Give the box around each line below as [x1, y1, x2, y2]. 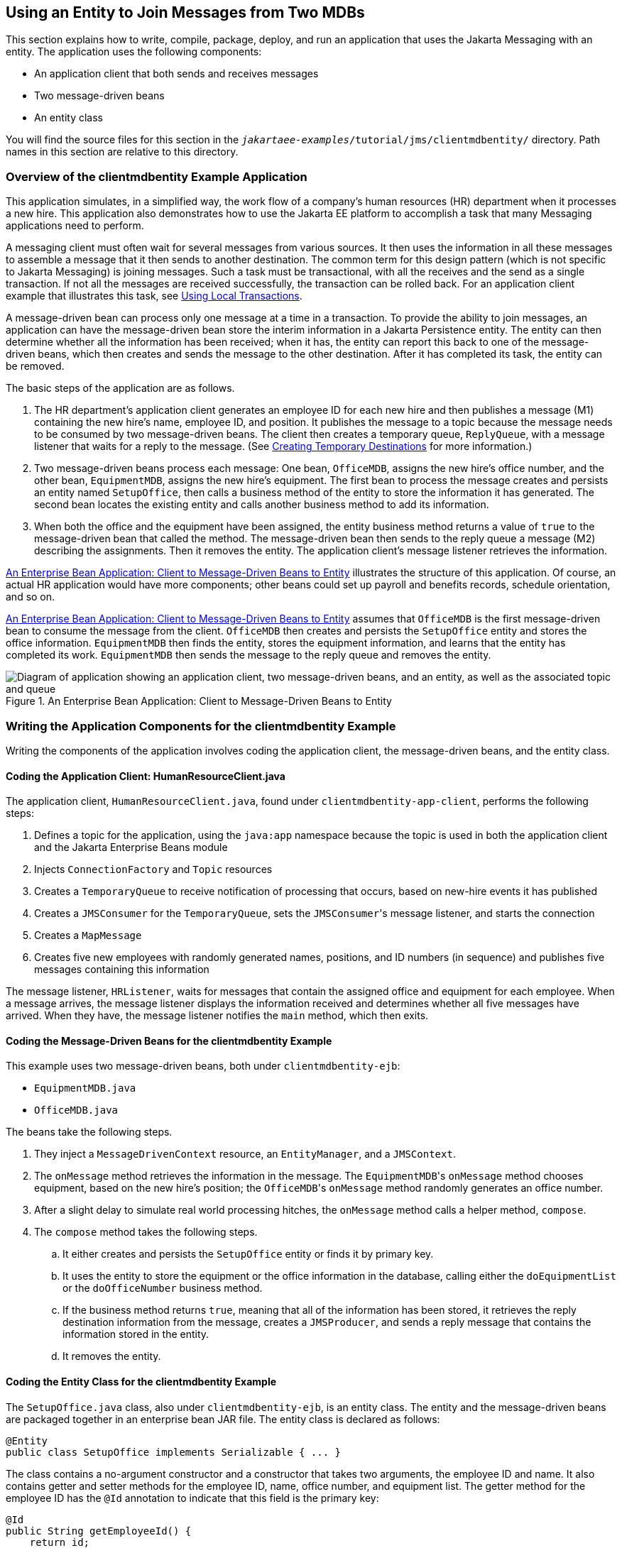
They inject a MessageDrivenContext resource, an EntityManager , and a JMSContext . [34, 1148, 456, 1160]
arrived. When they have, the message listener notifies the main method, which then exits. [6, 1009, 429, 1022]
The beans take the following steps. [6, 1126, 173, 1138]
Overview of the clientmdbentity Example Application [6, 169, 307, 184]
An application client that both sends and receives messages [34, 67, 319, 80]
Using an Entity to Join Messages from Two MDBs [6, 4, 365, 21]
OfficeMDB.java [34, 1104, 119, 1116]
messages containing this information [34, 963, 209, 976]
